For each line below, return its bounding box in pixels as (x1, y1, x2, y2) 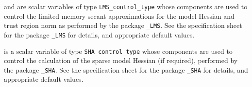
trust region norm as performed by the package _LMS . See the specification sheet (4, 20, 242, 30)
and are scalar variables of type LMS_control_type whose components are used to (4, 1, 248, 11)
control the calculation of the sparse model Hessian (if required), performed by (4, 55, 238, 65)
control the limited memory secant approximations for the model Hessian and (4, 11, 235, 21)
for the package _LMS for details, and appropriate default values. (4, 29, 195, 39)
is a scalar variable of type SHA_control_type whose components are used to (4, 46, 233, 56)
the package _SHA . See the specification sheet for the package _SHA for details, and (4, 64, 248, 75)
